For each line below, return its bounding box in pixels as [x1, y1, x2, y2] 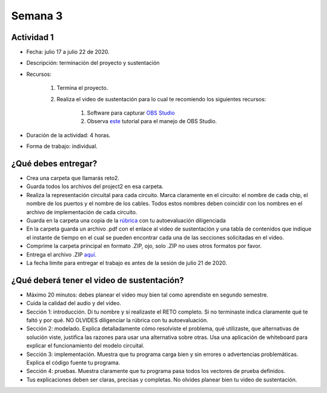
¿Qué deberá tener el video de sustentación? [11, 275, 184, 285]
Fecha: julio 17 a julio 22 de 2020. [26, 49, 110, 56]
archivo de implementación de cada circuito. [26, 208, 137, 215]
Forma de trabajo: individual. [26, 143, 98, 150]
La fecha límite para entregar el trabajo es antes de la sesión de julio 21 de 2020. [26, 260, 227, 266]
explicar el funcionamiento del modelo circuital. [26, 342, 145, 349]
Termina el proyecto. [56, 84, 108, 92]
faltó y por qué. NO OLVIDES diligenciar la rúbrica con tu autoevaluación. [26, 317, 208, 324]
